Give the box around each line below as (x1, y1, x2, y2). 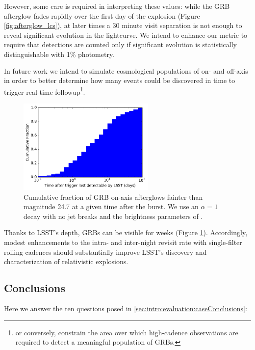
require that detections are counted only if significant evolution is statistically (4, 39, 237, 50)
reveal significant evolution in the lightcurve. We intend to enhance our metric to (4, 29, 248, 40)
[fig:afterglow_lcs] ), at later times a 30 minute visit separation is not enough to (4, 20, 242, 30)
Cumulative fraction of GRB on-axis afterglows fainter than (24, 191, 203, 202)
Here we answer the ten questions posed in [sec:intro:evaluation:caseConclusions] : (4, 303, 247, 314)
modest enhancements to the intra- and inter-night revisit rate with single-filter (4, 237, 242, 247)
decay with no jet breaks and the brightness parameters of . (24, 211, 203, 221)
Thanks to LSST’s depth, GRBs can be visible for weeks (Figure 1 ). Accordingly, (4, 227, 248, 238)
